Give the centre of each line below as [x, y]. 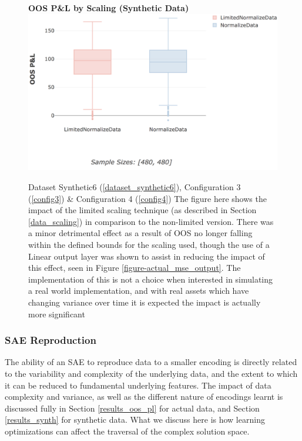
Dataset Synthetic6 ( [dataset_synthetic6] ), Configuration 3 [135, 187]
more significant [57, 314]
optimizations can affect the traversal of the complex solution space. [127, 431]
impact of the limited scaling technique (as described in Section [142, 210]
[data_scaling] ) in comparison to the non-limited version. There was [151, 221]
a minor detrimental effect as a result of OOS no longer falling [140, 233]
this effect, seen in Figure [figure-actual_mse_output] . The [135, 268]
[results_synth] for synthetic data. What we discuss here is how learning [135, 420]
